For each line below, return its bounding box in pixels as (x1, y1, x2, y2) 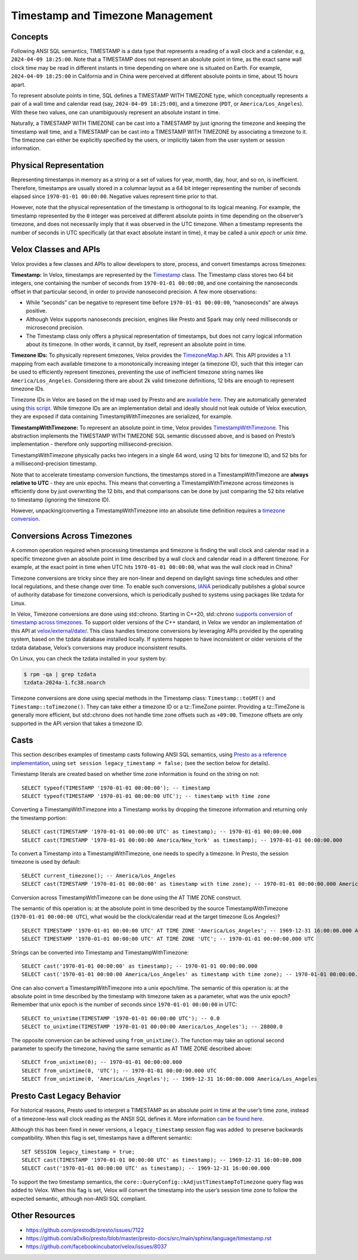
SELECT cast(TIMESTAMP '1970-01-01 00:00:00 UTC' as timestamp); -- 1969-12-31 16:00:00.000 (21, 1157, 302, 1164)
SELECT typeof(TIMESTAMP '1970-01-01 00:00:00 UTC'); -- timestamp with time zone (21, 793, 270, 800)
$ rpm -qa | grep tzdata (23, 671, 97, 678)
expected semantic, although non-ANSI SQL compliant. (11, 1195, 147, 1202)
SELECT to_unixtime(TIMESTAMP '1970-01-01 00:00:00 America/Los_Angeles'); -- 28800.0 (21, 1023, 283, 1030)
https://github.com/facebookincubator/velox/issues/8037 (26, 1243, 167, 1250)
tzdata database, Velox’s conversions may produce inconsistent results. (11, 644, 187, 651)
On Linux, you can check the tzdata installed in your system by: (11, 655, 167, 662)
